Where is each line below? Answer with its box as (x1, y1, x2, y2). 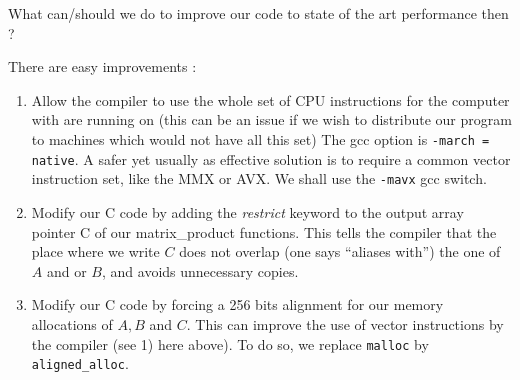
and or (46, 260, 87, 281)
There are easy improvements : (8, 56, 197, 77)
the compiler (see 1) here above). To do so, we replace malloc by (31, 333, 429, 354)
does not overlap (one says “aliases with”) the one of (179, 241, 501, 262)
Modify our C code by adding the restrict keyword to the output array (31, 201, 464, 222)
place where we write (31, 241, 160, 262)
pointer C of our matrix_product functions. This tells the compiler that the (31, 221, 497, 242)
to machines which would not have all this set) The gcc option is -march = (31, 128, 490, 149)
